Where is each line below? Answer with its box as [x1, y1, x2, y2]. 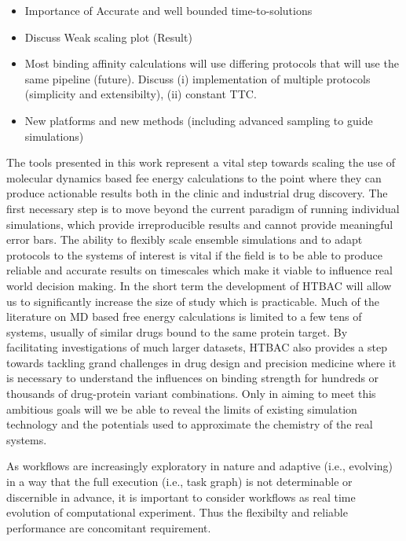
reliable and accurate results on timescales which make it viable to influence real [6, 262, 393, 278]
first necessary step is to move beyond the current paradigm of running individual [6, 200, 400, 216]
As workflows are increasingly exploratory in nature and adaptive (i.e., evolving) [6, 458, 393, 474]
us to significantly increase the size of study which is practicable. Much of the [6, 293, 379, 309]
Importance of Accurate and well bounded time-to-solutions [24, 2, 313, 18]
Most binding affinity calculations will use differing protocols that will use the [24, 55, 399, 72]
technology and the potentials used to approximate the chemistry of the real [6, 416, 373, 432]
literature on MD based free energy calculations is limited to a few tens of [6, 308, 362, 325]
